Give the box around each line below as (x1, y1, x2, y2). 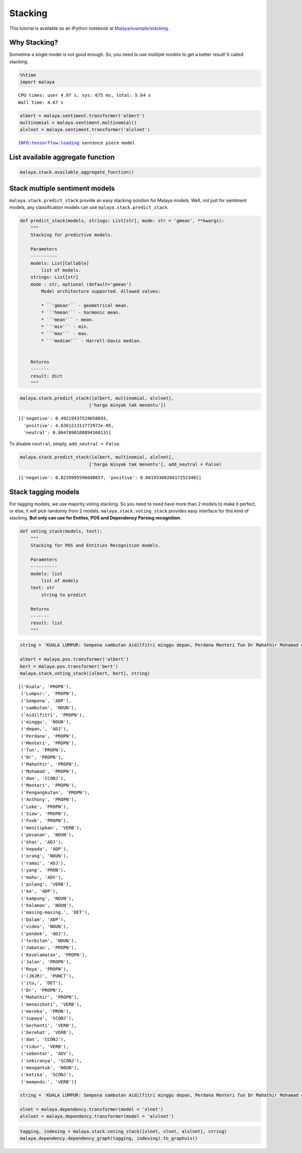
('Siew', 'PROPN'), (21, 811, 69, 817)
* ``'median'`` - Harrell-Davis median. (41, 338, 142, 343)
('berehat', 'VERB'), (21, 1029, 74, 1035)
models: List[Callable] (30, 260, 89, 266)
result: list (30, 620, 63, 626)
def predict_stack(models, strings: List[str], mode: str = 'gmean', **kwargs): (20, 218, 224, 224)
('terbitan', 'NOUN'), (21, 938, 77, 944)
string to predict (41, 592, 87, 598)
